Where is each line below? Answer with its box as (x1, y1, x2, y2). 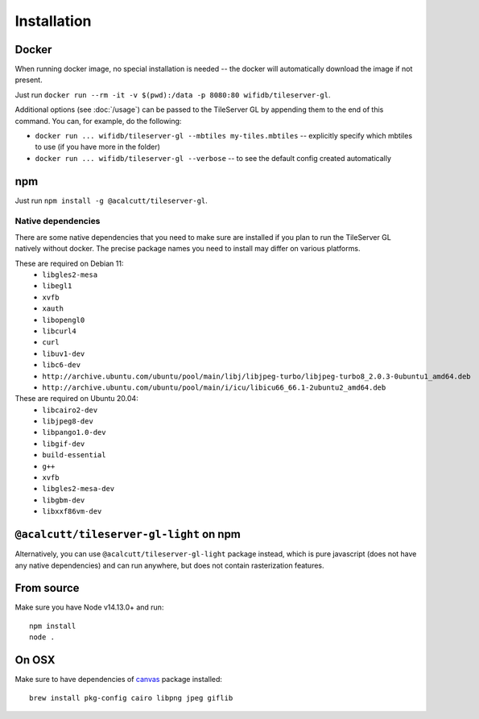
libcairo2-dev (42, 405, 98, 415)
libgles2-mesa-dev (42, 484, 115, 494)
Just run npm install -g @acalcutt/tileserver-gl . (14, 196, 209, 205)
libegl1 (42, 282, 72, 291)
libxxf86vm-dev (42, 507, 102, 516)
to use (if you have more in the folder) (35, 142, 161, 152)
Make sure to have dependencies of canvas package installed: (14, 675, 223, 684)
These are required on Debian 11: (14, 258, 124, 268)
